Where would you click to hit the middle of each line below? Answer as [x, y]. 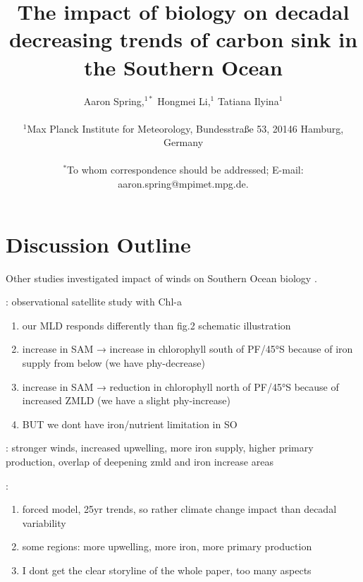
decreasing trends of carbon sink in [183, 39]
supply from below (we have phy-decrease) [114, 362]
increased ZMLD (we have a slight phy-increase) [126, 400]
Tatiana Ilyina [248, 101]
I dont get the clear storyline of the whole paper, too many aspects [167, 570]
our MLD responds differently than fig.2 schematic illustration [156, 325]
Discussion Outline [98, 244]
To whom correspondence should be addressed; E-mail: [185, 170]
